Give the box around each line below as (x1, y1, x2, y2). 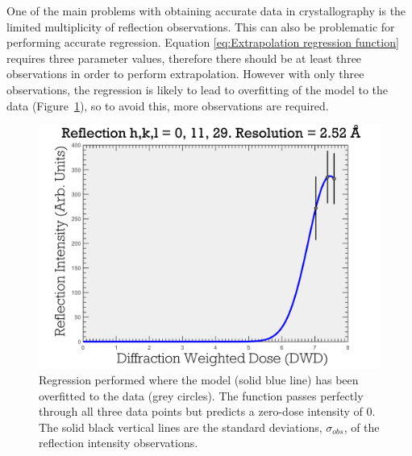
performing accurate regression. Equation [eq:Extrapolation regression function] (6, 34, 399, 51)
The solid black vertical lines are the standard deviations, (39, 418, 323, 435)
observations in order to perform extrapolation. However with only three (6, 65, 364, 82)
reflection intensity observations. (39, 434, 198, 451)
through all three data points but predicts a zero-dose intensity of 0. (39, 403, 376, 420)
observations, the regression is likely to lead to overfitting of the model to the (6, 81, 389, 97)
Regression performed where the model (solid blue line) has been (39, 371, 359, 388)
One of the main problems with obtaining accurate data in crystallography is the (6, 2, 406, 19)
